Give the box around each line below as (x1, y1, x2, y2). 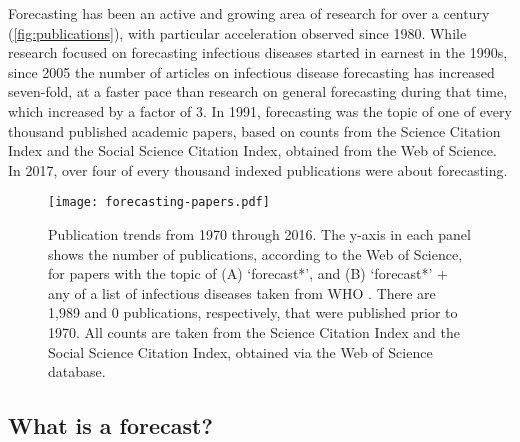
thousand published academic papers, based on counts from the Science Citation (8, 120, 501, 141)
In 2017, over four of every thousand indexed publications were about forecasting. (8, 159, 508, 180)
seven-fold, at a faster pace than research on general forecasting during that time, (8, 81, 508, 102)
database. (48, 361, 106, 382)
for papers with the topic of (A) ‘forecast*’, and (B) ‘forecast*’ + (48, 263, 448, 284)
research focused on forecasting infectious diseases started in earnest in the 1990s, (8, 42, 508, 63)
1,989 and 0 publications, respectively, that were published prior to (48, 302, 458, 323)
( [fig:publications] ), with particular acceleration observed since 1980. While (8, 22, 467, 43)
